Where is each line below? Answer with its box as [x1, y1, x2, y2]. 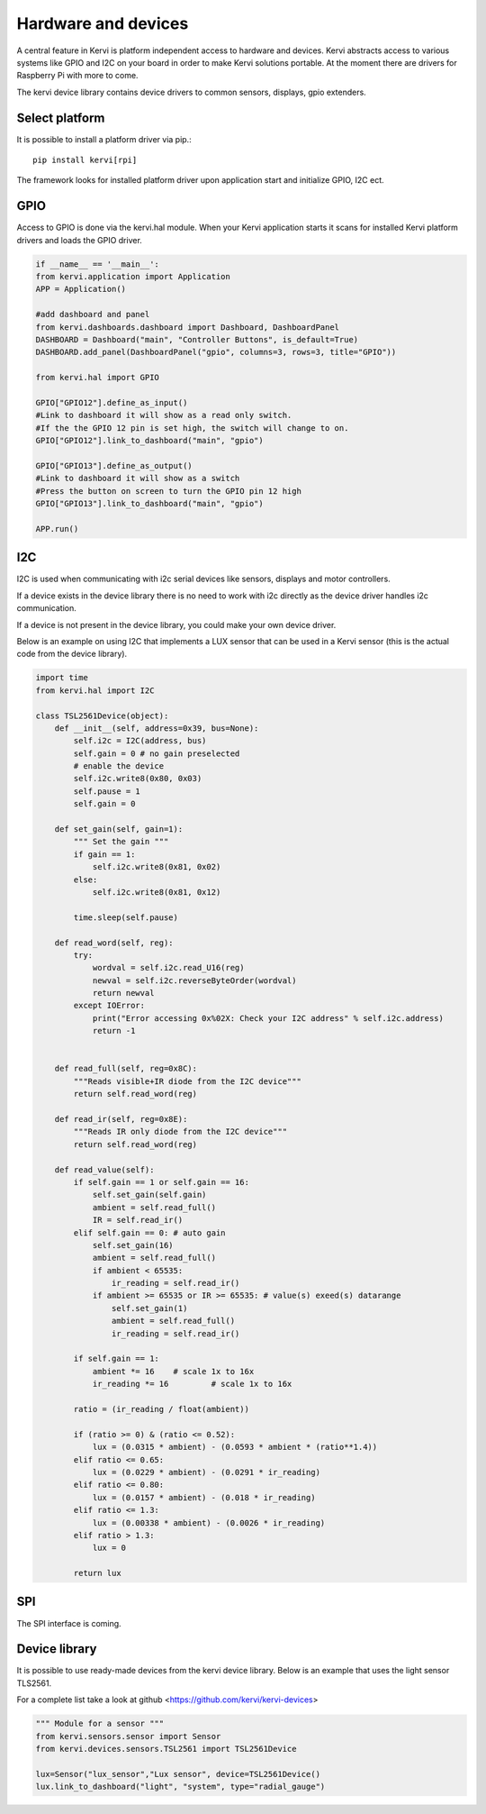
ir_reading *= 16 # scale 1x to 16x [92, 1379, 292, 1390]
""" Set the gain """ [73, 836, 169, 847]
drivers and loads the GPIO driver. [16, 234, 143, 245]
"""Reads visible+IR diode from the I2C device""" [73, 1076, 301, 1086]
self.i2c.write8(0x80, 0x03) [73, 773, 202, 784]
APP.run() [35, 524, 79, 533]
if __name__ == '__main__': [35, 259, 159, 269]
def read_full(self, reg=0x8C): [54, 1063, 198, 1074]
